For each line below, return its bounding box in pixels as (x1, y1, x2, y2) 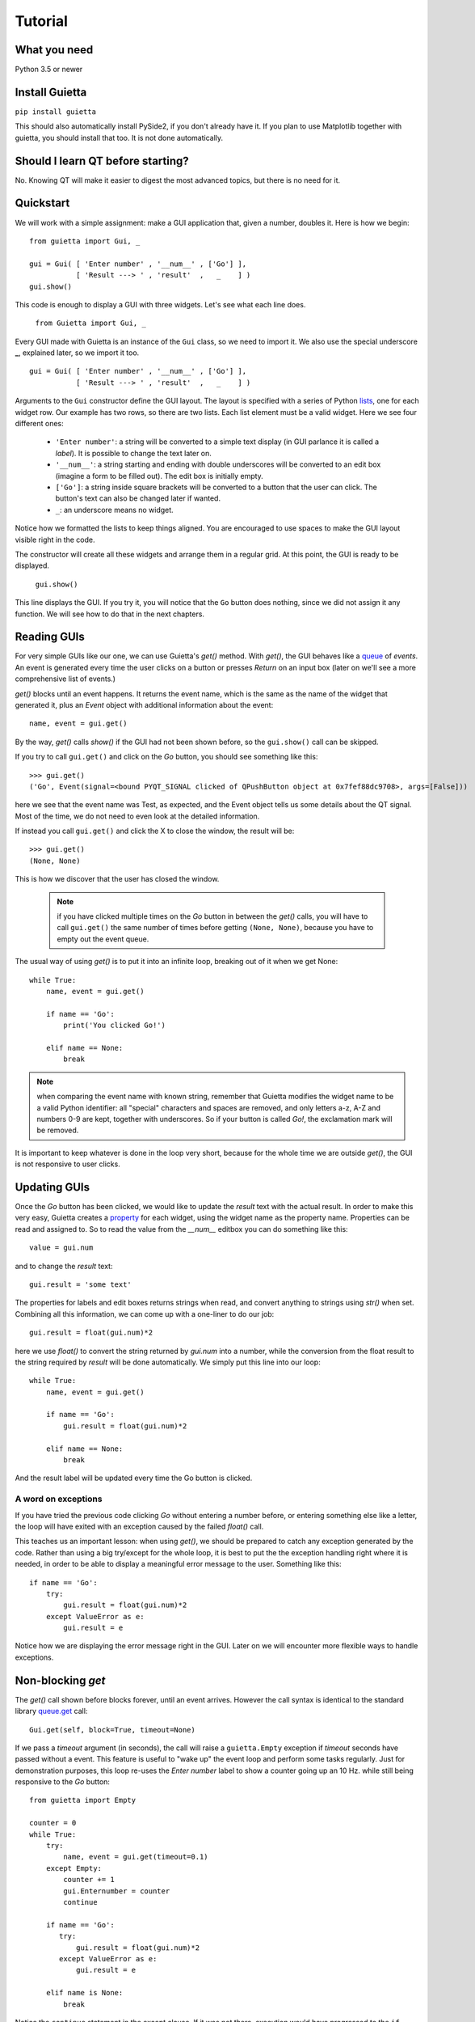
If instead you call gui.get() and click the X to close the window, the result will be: (15, 826, 295, 836)
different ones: (15, 419, 64, 429)
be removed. (36, 1125, 79, 1136)
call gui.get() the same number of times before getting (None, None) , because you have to (57, 923, 374, 933)
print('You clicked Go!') (63, 1021, 166, 1030)
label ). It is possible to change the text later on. (55, 448, 212, 458)
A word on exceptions (15, 1493, 103, 1504)
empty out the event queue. (57, 934, 149, 944)
